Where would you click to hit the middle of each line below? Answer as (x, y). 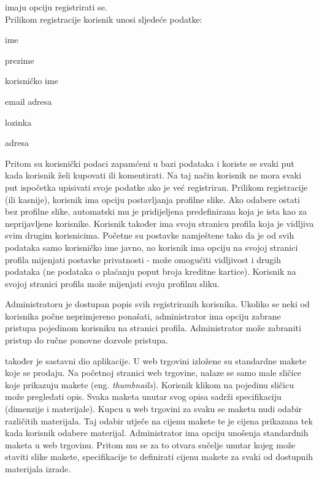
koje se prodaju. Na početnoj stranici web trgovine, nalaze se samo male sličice (153, 373)
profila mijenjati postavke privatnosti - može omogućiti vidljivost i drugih (143, 259)
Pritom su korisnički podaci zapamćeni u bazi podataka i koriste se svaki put (150, 163)
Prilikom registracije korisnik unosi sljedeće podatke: (104, 19)
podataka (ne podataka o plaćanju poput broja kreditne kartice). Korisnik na (151, 271)
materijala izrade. (38, 469)
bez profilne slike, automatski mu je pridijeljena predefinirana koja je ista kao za (156, 211)
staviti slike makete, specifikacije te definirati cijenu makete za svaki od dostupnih (159, 457)
